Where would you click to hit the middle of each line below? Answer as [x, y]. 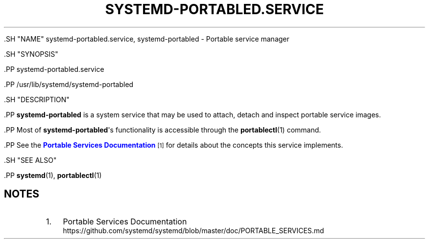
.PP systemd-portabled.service [54, 69]
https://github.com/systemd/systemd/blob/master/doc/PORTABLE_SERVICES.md [193, 230]
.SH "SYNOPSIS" [31, 54]
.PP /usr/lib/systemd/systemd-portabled [69, 84]
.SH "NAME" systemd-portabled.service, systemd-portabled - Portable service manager [147, 39]
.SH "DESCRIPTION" [37, 99]
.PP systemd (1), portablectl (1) [53, 175]
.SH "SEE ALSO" [30, 160]
